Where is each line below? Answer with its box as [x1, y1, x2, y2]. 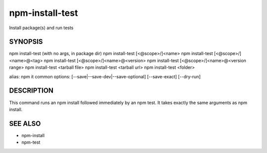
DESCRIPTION [9, 87, 54, 95]
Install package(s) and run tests [9, 25, 74, 31]
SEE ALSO [9, 119, 41, 128]
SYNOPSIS [9, 38, 43, 46]
